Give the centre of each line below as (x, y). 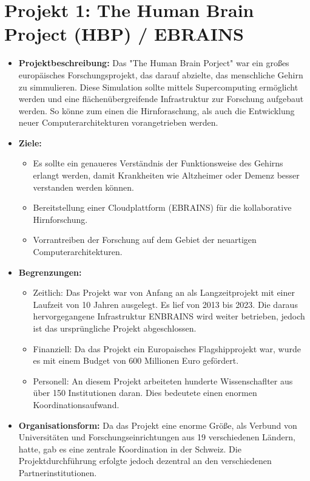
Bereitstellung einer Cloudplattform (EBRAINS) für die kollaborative (162, 207)
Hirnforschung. (60, 219)
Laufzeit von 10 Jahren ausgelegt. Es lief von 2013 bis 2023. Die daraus (165, 304)
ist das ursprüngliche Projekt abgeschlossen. (115, 328)
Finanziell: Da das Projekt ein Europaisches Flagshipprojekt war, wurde (167, 348)
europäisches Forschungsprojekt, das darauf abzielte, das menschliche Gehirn (161, 74)
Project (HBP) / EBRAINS (124, 34)
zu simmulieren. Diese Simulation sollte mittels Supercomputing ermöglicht (158, 87)
